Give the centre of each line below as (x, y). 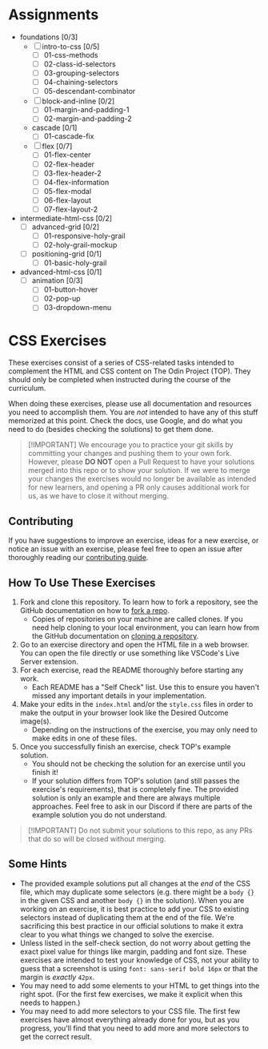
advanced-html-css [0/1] (61, 272)
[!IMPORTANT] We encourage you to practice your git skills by (130, 445)
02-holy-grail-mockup (80, 245)
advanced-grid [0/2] (66, 227)
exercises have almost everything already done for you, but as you (130, 1019)
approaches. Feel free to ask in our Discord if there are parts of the (142, 806)
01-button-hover (71, 289)
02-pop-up (62, 299)
